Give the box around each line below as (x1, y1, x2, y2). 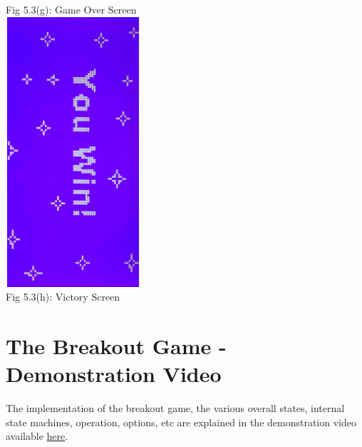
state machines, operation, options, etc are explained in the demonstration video (6, 414, 356, 429)
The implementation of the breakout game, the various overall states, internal (6, 401, 345, 416)
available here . (6, 428, 68, 443)
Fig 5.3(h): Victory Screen (6, 289, 120, 304)
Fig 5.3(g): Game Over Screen (6, 2, 137, 16)
